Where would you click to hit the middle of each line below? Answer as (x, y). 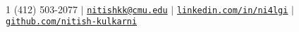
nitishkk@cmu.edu (127, 10)
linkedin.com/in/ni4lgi (232, 10)
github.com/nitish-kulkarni (72, 22)
